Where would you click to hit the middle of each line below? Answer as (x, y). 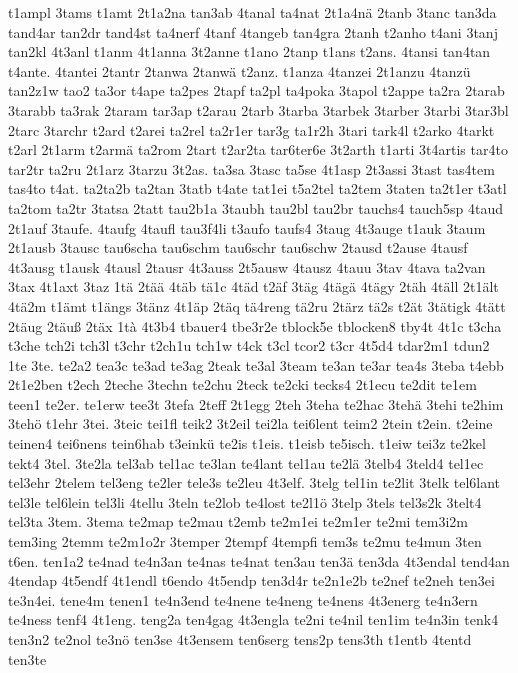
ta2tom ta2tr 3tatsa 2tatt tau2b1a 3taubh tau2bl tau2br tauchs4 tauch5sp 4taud (256, 207)
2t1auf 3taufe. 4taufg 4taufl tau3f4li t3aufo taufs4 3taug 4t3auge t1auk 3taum (247, 227)
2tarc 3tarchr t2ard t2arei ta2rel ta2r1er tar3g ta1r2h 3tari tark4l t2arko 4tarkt (251, 129)
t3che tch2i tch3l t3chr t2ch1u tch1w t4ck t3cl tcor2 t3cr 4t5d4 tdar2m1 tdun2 (249, 345)
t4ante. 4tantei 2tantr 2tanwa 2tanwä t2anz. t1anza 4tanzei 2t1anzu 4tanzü (239, 70)
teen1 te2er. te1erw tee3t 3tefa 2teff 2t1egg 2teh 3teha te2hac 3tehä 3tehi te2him (256, 403)
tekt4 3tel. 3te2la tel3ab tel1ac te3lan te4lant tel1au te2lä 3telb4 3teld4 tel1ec (246, 462)
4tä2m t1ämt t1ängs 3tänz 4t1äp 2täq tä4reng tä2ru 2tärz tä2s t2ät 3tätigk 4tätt (257, 305)
